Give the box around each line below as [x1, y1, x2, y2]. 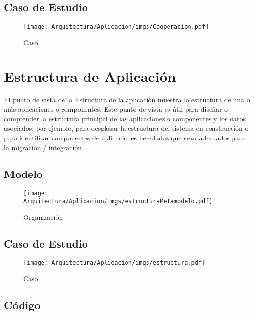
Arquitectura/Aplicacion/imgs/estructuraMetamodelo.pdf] [23, 198, 212, 205]
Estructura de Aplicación [4, 66, 176, 86]
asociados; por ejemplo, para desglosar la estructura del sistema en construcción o [4, 123, 249, 133]
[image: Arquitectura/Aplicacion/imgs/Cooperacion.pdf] [23, 23, 209, 31]
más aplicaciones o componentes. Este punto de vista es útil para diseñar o [4, 104, 228, 114]
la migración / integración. [4, 142, 84, 152]
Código [4, 297, 41, 313]
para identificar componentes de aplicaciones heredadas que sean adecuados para [4, 132, 245, 142]
